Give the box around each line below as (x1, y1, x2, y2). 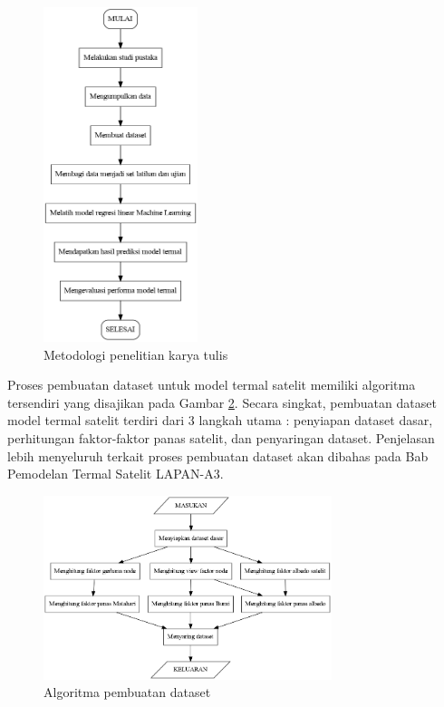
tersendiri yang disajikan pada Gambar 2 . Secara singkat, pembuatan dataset (7, 392, 437, 412)
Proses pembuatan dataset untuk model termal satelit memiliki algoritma (7, 375, 416, 394)
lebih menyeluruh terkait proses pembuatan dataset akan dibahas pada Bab (7, 446, 429, 465)
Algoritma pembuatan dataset (43, 683, 211, 702)
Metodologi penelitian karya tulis (43, 344, 228, 363)
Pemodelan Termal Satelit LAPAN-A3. (7, 464, 224, 483)
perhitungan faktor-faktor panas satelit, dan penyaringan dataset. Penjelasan (7, 429, 435, 448)
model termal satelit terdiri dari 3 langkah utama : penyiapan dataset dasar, (7, 411, 433, 430)
